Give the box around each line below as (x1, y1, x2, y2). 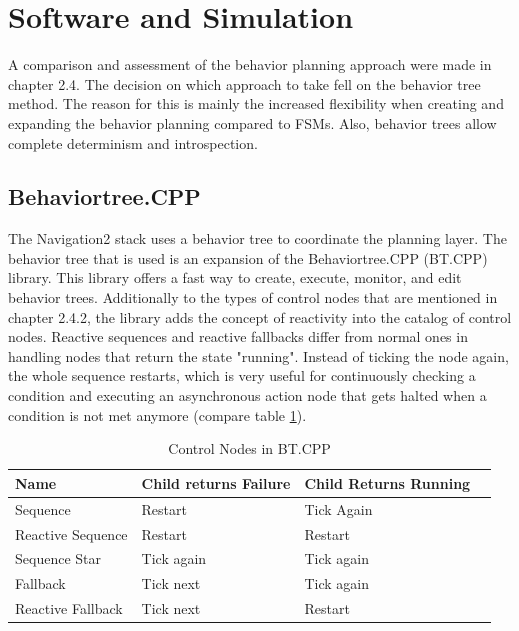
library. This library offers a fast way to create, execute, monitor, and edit (8, 267, 462, 288)
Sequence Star (15, 548, 101, 569)
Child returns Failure (141, 472, 291, 493)
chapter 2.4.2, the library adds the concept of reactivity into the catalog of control (8, 306, 512, 327)
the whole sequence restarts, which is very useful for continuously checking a (8, 365, 476, 386)
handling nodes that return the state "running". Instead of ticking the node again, (8, 345, 509, 366)
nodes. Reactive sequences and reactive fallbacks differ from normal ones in (8, 326, 468, 347)
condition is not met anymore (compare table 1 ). (8, 404, 307, 425)
